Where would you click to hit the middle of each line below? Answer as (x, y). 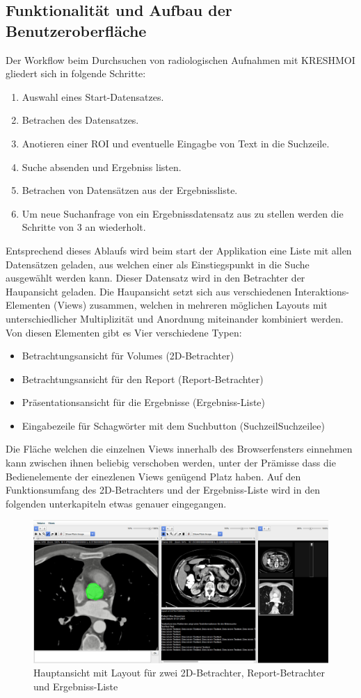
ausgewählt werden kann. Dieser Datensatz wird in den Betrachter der (155, 278)
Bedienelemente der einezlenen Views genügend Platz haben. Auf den (153, 476)
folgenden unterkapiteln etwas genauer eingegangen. (116, 503)
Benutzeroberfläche (76, 30)
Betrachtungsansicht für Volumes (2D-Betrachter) (128, 356)
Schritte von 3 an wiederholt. (84, 227)
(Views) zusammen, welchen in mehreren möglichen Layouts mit (191, 305)
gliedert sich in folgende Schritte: (76, 73)
